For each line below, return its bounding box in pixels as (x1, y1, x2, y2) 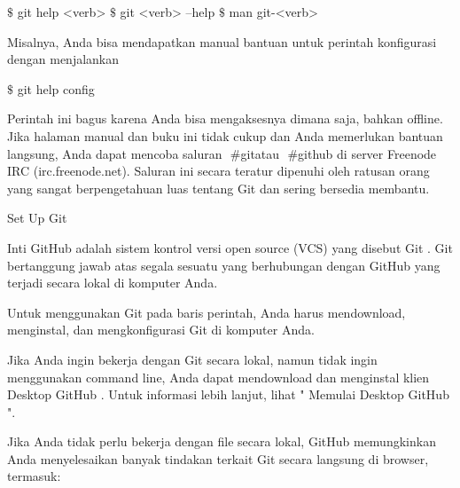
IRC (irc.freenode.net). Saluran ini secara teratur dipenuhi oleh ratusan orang (7, 161, 430, 180)
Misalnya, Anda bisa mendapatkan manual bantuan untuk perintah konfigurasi (7, 32, 437, 51)
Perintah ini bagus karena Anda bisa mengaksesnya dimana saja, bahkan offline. (7, 109, 443, 128)
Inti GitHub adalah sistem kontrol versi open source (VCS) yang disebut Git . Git (7, 238, 453, 256)
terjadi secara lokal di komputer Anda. (7, 273, 218, 292)
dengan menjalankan (7, 50, 120, 68)
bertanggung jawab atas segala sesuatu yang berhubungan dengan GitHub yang (7, 256, 441, 274)
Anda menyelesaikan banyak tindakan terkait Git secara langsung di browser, (7, 449, 429, 468)
